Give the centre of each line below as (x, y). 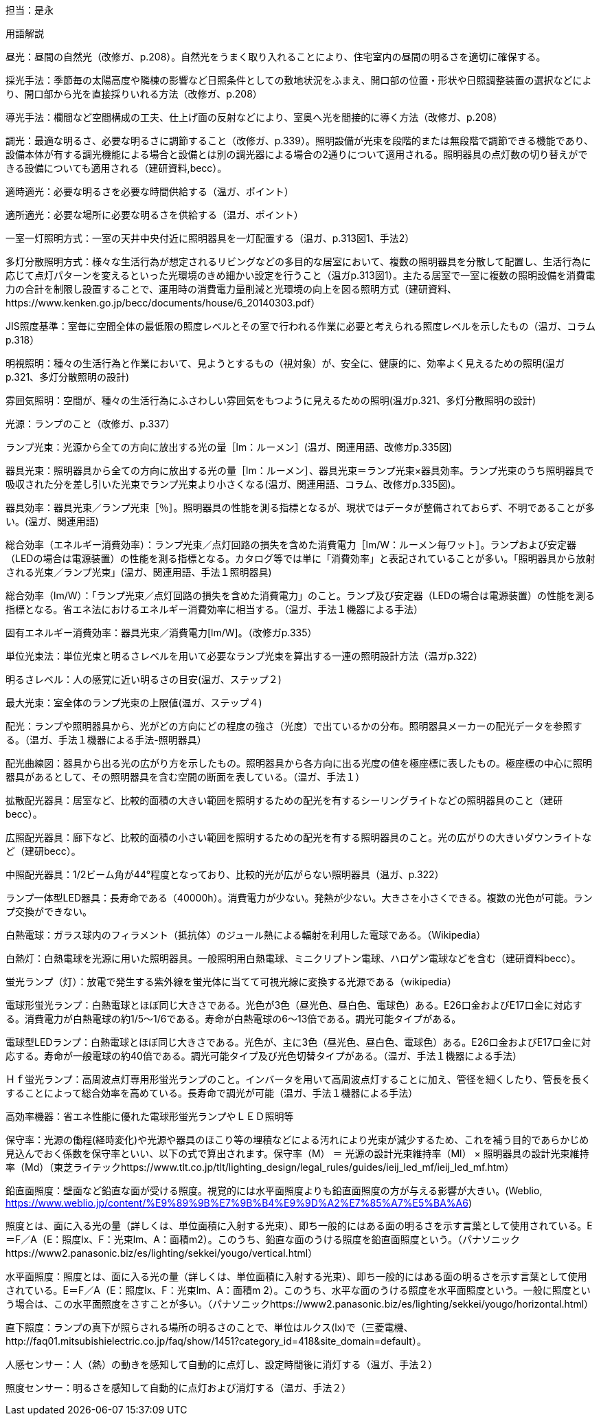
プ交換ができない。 (49, 911)
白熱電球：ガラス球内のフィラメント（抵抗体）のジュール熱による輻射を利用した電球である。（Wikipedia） (246, 935)
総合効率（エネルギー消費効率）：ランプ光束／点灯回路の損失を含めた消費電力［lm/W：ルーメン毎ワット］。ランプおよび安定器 (291, 545)
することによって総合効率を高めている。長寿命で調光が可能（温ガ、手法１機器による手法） (212, 1093)
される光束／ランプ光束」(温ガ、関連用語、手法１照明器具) (139, 572)
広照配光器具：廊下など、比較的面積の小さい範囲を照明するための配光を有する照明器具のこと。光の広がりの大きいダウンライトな (299, 837)
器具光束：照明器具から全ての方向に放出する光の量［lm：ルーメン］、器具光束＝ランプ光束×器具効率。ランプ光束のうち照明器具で (300, 470)
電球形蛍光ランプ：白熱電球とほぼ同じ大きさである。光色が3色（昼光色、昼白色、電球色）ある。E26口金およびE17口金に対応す (294, 1005)
